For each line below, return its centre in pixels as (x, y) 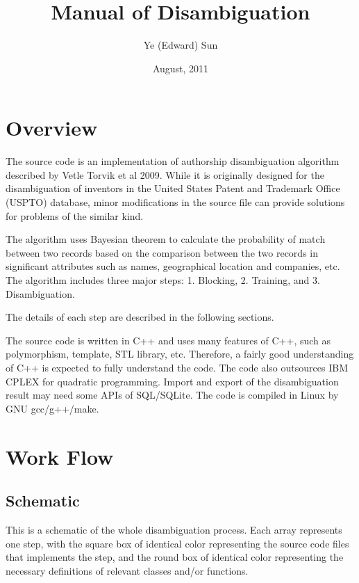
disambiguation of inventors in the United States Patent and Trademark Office (173, 188)
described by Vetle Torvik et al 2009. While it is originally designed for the (165, 174)
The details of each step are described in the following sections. (140, 317)
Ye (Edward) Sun (181, 45)
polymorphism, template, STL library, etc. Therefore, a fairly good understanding (180, 354)
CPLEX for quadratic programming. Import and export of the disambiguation (172, 381)
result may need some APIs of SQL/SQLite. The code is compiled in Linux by (172, 395)
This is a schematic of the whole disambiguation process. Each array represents (174, 529)
